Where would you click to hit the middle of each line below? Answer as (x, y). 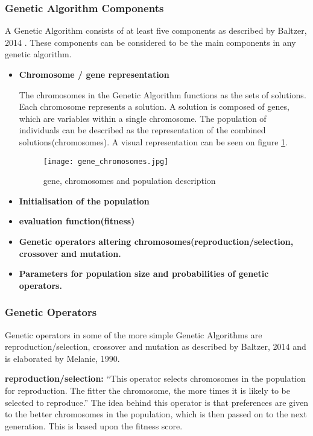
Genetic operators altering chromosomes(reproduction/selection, (156, 241)
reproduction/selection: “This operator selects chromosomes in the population (155, 378)
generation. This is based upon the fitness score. (94, 425)
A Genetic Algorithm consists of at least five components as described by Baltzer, (156, 30)
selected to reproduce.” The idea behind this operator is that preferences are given (157, 402)
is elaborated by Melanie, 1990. (62, 358)
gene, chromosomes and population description (129, 181)
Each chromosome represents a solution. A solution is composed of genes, (154, 106)
